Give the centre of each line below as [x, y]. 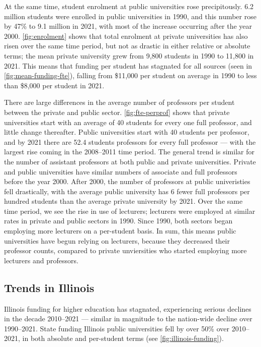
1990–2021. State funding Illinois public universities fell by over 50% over [117, 328]
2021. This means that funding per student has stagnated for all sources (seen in [128, 65]
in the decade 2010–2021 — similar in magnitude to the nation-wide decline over [128, 319]
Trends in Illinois [49, 287]
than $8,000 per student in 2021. [54, 85]
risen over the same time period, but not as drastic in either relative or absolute [127, 46]
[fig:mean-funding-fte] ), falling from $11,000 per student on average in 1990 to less [130, 75]
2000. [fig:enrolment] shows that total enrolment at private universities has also [126, 36]
